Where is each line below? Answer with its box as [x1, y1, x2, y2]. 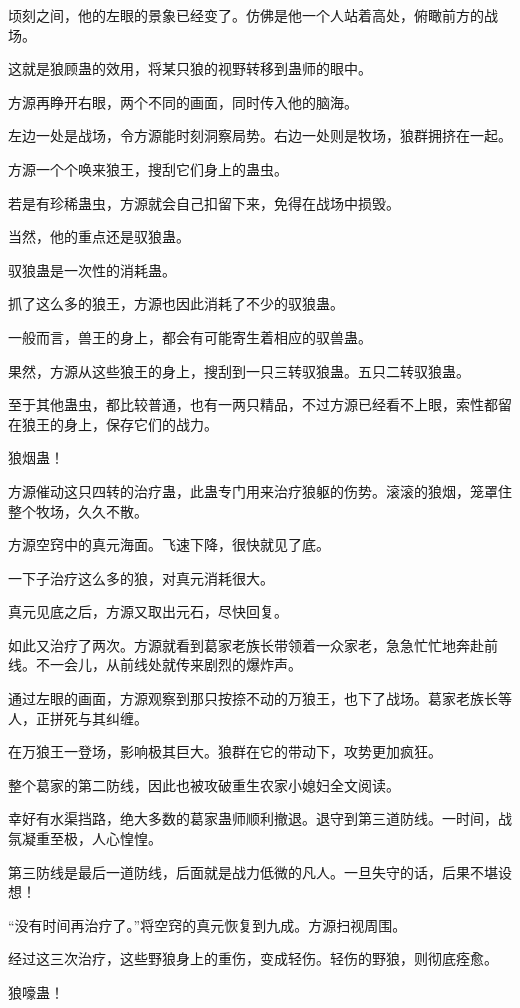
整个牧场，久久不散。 [8, 500, 148, 521]
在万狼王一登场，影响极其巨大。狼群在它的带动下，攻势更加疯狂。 [8, 741, 442, 762]
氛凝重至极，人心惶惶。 [8, 828, 162, 849]
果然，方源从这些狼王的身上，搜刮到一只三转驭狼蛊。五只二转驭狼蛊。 [8, 360, 470, 381]
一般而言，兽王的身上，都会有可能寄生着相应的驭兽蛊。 [8, 326, 372, 347]
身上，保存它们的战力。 [63, 413, 218, 434]
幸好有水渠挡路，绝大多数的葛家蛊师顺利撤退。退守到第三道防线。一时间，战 [8, 808, 512, 829]
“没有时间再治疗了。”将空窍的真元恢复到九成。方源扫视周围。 [8, 914, 407, 935]
